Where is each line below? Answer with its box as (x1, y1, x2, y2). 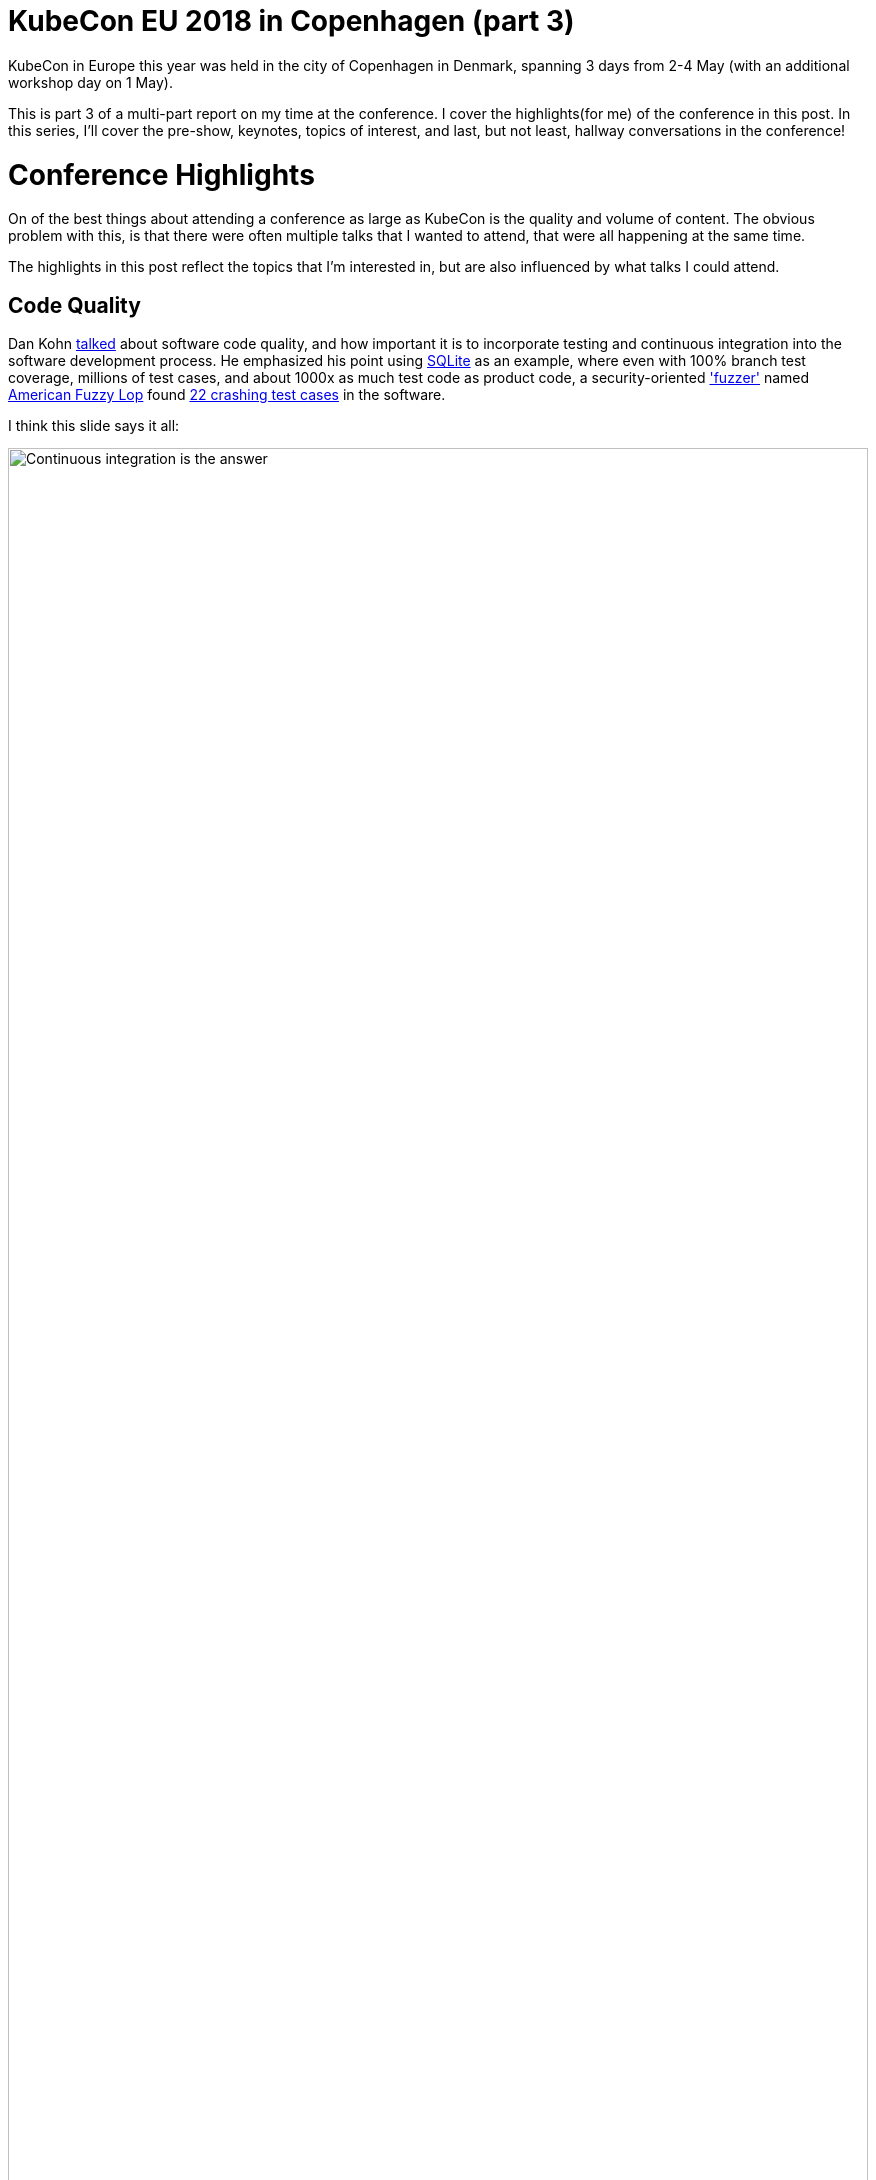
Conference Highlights (8, 157, 315, 192)
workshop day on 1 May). (8, 73, 173, 91)
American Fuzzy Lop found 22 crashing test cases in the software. (8, 386, 446, 404)
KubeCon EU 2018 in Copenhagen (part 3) (8, 4, 575, 38)
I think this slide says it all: (8, 417, 180, 435)
